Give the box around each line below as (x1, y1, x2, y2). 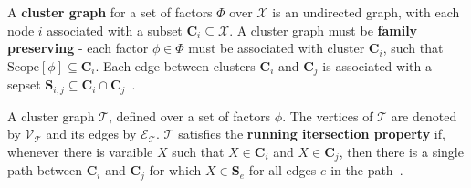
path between (7, 161, 83, 180)
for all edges (248, 161, 317, 180)
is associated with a (322, 56, 432, 75)
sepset (7, 75, 41, 94)
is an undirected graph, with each (272, 3, 460, 21)
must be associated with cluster (188, 38, 365, 57)
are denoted (391, 106, 457, 125)
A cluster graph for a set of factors (7, 3, 213, 21)
